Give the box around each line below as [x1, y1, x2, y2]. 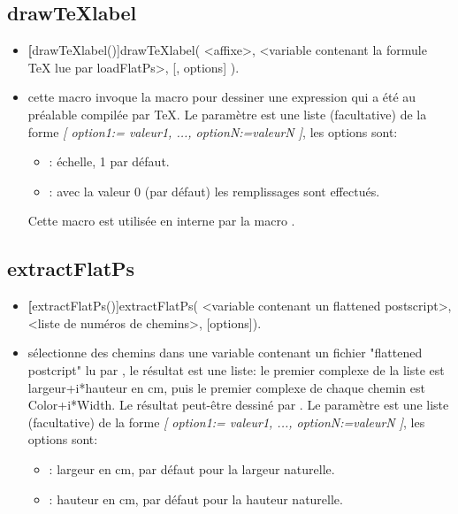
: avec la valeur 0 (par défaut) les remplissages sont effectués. [49, 181, 380, 200]
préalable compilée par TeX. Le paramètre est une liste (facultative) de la [27, 104, 427, 123]
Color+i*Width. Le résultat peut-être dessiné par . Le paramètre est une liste [27, 395, 449, 414]
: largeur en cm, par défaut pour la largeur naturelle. [49, 459, 335, 478]
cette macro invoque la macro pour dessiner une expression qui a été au [27, 88, 416, 106]
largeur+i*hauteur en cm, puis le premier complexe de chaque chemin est [27, 378, 425, 396]
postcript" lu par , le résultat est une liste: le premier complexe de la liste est [27, 360, 445, 379]
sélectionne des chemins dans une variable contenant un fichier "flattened [27, 343, 423, 362]
